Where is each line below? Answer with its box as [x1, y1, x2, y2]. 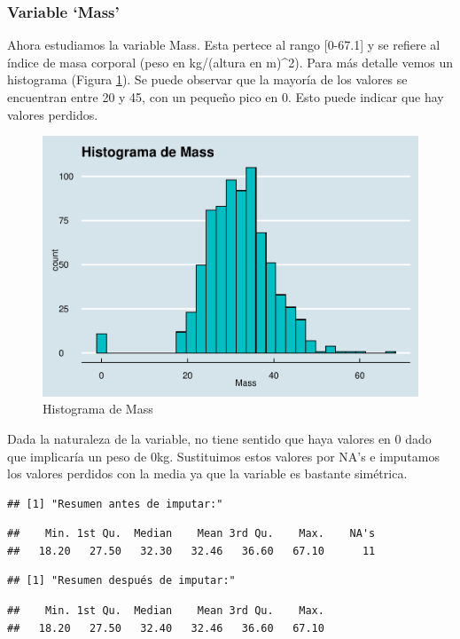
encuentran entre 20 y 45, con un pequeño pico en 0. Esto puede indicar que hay [7, 88, 444, 106]
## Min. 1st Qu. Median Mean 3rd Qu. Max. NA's [7, 527, 376, 540]
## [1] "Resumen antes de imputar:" [7, 497, 223, 510]
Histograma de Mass [43, 399, 153, 418]
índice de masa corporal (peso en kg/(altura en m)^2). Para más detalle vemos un [7, 52, 454, 71]
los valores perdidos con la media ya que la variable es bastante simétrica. [7, 464, 408, 483]
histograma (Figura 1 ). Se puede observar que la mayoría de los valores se [7, 70, 408, 89]
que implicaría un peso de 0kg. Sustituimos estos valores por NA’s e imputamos [7, 446, 440, 465]
